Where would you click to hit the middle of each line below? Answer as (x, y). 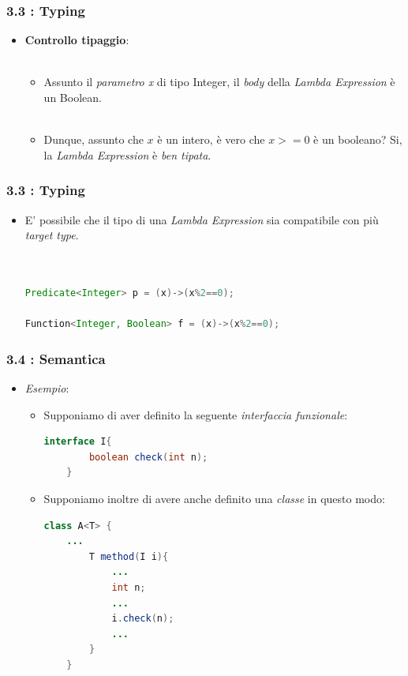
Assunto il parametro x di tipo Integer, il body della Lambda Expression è (219, 82)
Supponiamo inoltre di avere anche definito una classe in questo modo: (214, 498)
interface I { (78, 442)
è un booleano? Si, (358, 139)
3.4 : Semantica (56, 358)
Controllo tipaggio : (77, 40)
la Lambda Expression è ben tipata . (127, 154)
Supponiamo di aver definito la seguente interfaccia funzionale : (196, 414)
